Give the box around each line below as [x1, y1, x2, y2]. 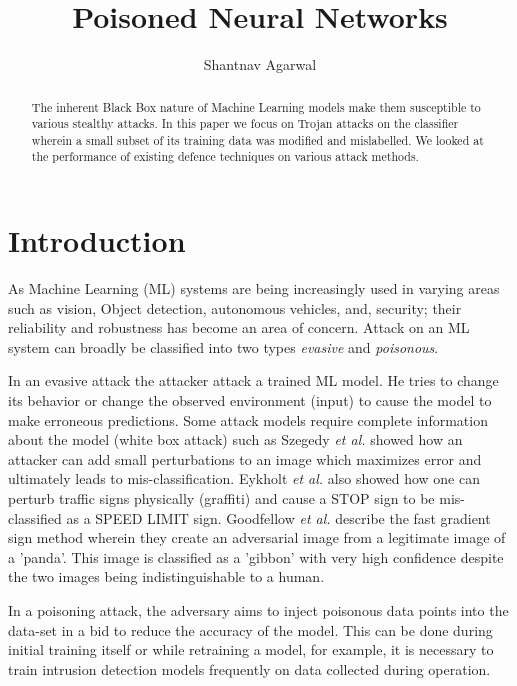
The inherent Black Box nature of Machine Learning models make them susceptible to [31, 98, 481, 115]
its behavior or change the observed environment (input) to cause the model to [8, 390, 492, 411]
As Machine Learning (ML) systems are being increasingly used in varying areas [8, 278, 500, 299]
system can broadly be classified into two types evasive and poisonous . [8, 336, 439, 357]
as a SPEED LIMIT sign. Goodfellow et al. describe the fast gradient [66, 507, 491, 528]
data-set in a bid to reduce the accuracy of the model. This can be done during [8, 619, 493, 640]
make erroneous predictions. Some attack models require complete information [8, 409, 488, 430]
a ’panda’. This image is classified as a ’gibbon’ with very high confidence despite [8, 546, 504, 567]
